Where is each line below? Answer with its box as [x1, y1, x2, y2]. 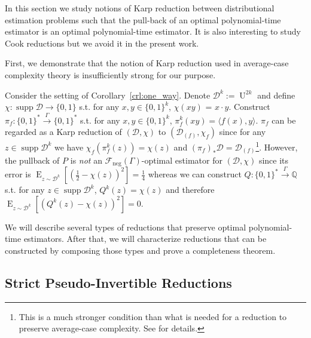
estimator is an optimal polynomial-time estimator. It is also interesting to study [5, 25, 301, 38]
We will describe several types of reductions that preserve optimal [5, 220, 246, 233]
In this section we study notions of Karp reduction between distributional [5, 2, 275, 14]
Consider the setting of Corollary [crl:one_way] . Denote [5, 88, 211, 101]
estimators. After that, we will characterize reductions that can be [23, 232, 267, 245]
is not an [70, 153, 102, 166]
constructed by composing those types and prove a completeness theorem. [5, 244, 276, 257]
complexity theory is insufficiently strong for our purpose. [5, 68, 216, 81]
